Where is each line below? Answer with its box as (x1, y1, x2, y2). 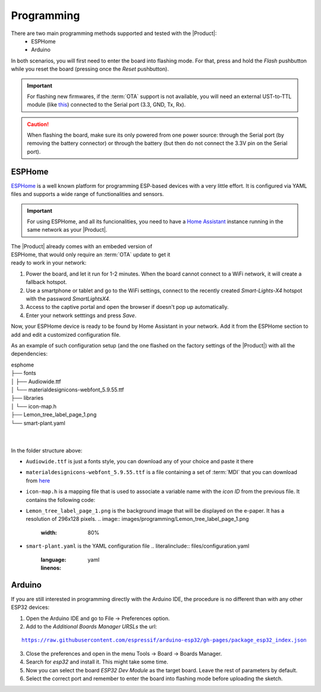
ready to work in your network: (11, 259, 87, 267)
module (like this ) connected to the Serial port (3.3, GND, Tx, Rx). (27, 101, 186, 108)
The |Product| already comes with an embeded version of (11, 242, 153, 249)
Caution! (27, 121, 49, 128)
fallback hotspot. (26, 279, 67, 286)
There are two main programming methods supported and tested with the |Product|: (11, 30, 217, 37)
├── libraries (11, 394, 44, 402)
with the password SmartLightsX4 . (26, 295, 111, 302)
